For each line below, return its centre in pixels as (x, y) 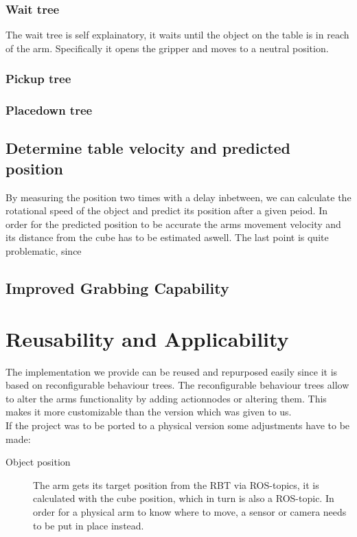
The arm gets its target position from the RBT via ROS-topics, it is (176, 484)
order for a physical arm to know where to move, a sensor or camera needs (190, 511)
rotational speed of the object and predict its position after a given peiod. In (166, 210)
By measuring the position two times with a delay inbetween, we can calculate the (178, 197)
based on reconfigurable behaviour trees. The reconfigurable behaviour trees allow (177, 385)
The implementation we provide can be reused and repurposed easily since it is (172, 371)
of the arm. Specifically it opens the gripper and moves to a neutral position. (167, 48)
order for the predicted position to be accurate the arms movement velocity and (173, 224)
